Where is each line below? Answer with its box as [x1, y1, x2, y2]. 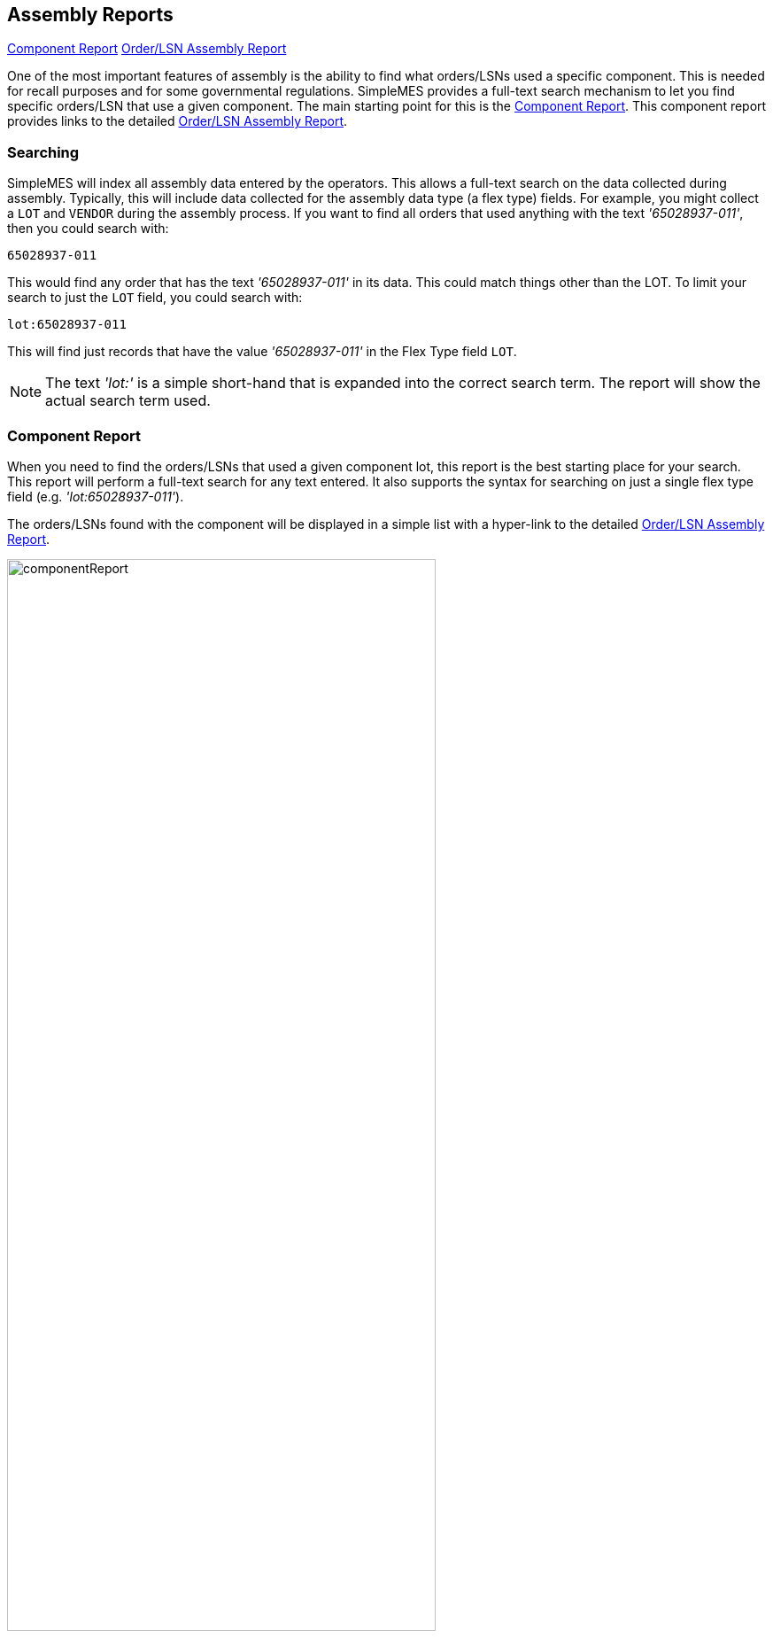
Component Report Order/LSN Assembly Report [7, 41, 287, 57]
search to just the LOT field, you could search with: [7, 290, 303, 306]
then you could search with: [7, 221, 169, 237]
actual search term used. [45, 392, 211, 410]
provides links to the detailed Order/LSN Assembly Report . [7, 113, 348, 129]
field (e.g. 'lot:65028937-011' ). [7, 488, 184, 504]
